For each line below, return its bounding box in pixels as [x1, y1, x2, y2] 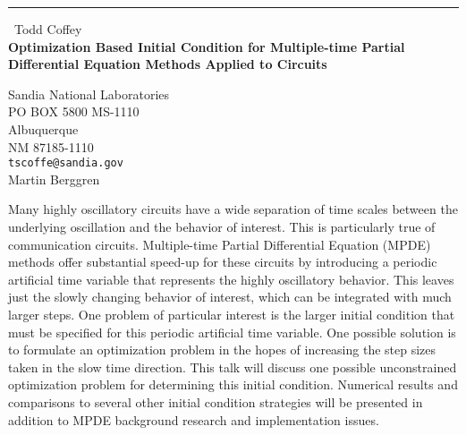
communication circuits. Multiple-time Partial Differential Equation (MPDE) [8, 235, 431, 253]
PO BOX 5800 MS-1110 [8, 102, 140, 121]
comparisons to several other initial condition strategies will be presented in [8, 392, 423, 411]
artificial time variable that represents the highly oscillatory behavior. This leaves [8, 269, 454, 288]
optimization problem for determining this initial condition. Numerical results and [8, 375, 458, 394]
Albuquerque [8, 119, 79, 138]
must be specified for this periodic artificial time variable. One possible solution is [8, 322, 456, 341]
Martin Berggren [8, 169, 100, 188]
